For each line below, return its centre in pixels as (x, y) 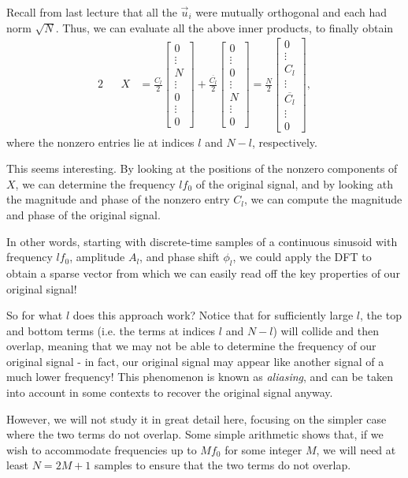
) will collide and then (326, 330)
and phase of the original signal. (83, 214)
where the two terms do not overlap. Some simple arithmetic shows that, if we (195, 434)
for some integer (263, 449)
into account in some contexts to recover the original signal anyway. (170, 392)
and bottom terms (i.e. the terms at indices (111, 330)
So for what (35, 315)
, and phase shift (180, 257)
